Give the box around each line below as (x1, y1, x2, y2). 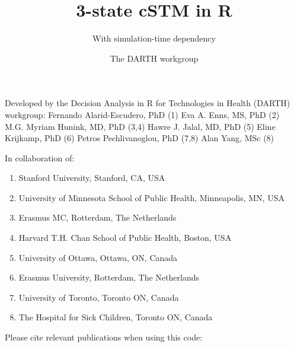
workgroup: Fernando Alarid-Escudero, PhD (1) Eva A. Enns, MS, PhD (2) (5, 108, 280, 120)
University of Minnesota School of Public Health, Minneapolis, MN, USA (18, 191, 285, 203)
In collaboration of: (5, 151, 75, 164)
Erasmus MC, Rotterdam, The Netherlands (18, 211, 177, 224)
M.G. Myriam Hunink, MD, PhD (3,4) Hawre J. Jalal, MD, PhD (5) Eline (5, 120, 276, 132)
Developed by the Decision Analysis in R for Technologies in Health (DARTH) (5, 97, 290, 109)
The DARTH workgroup (110, 52, 199, 64)
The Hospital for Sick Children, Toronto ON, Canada (18, 311, 213, 323)
